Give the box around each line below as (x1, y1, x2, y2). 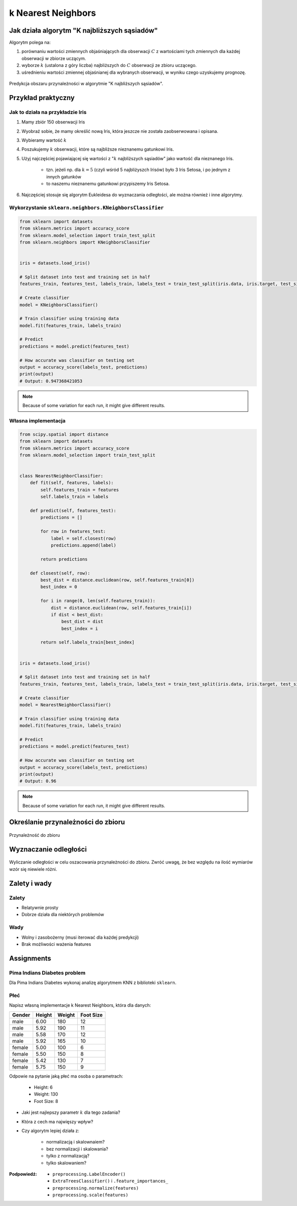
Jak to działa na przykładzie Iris (9, 109, 87, 115)
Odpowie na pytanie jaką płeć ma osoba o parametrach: (9, 1073, 123, 1079)
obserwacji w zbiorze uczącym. (21, 55, 86, 61)
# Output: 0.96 (19, 778, 56, 784)
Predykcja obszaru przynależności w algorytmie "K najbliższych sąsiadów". (9, 81, 163, 87)
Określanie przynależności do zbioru (9, 818, 125, 826)
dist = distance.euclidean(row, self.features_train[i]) (50, 605, 192, 611)
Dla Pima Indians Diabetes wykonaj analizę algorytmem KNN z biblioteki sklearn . (9, 979, 177, 986)
